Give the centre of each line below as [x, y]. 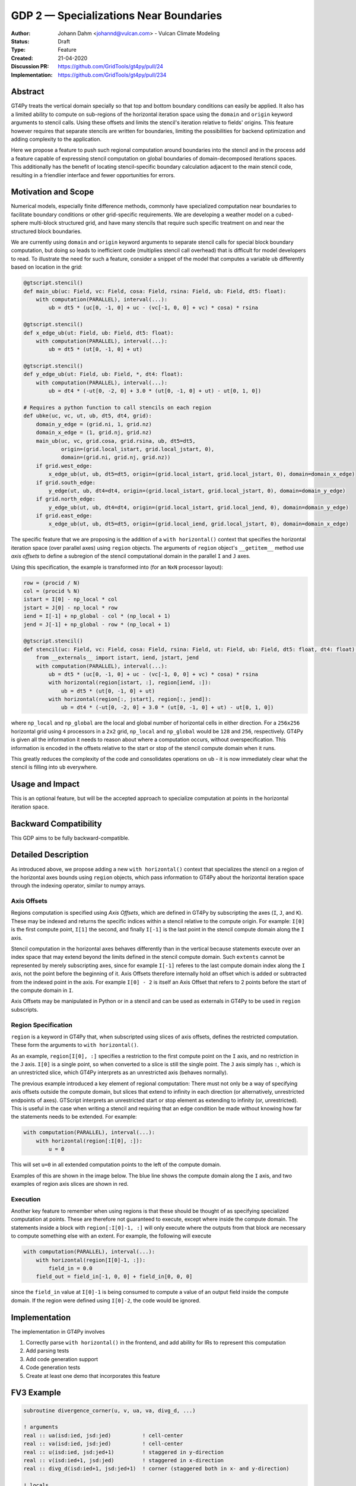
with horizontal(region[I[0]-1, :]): [91, 1260]
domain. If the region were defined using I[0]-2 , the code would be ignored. [106, 1300]
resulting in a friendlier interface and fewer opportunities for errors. [93, 175]
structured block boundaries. [47, 231]
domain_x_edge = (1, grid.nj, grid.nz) [94, 433]
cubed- [285, 215]
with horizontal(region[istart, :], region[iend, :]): [130, 683]
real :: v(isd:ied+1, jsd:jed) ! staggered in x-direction [124, 1460]
